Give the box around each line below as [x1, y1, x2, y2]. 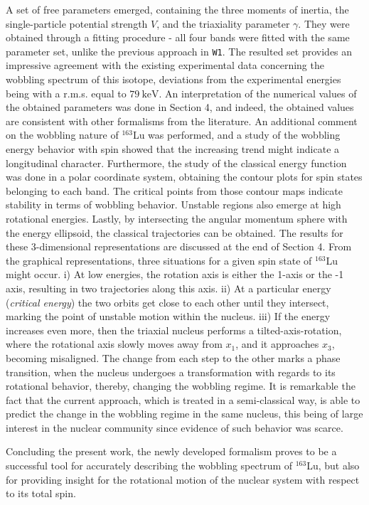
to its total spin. [6, 486, 76, 501]
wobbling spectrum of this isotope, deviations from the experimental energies [6, 72, 341, 87]
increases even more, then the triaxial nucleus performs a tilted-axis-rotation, [6, 322, 342, 337]
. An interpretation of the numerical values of [159, 85, 357, 100]
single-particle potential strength [6, 16, 148, 31]
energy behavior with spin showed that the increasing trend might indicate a [6, 142, 340, 156]
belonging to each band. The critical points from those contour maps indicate [6, 183, 343, 198]
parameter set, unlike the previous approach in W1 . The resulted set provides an [6, 43, 353, 58]
